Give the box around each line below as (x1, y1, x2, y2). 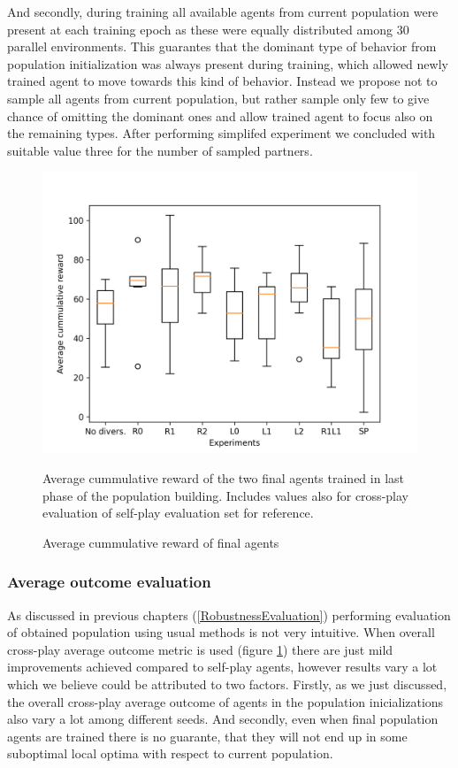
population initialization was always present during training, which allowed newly (7, 54, 448, 73)
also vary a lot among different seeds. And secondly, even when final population (7, 710, 439, 728)
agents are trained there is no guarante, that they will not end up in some (7, 726, 408, 745)
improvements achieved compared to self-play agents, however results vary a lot (7, 657, 438, 676)
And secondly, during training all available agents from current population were (7, 3, 439, 20)
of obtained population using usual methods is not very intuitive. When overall (7, 623, 435, 641)
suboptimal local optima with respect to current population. (7, 744, 333, 763)
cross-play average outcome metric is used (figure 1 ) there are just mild (7, 640, 393, 658)
